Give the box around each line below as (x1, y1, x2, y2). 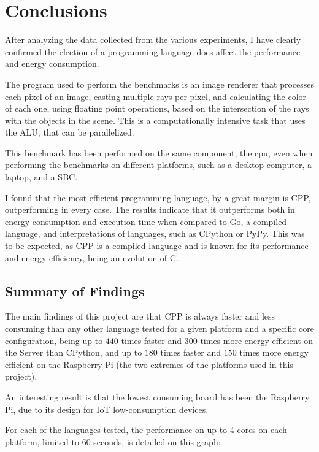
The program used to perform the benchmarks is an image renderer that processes (5, 77, 314, 90)
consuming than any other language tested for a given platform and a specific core (5, 322, 314, 335)
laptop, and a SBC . (5, 170, 78, 183)
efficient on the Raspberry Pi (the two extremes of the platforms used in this (5, 358, 293, 370)
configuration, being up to (5, 334, 103, 347)
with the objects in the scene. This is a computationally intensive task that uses (5, 113, 306, 126)
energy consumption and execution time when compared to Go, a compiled (5, 215, 287, 228)
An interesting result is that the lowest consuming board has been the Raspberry (5, 390, 310, 403)
